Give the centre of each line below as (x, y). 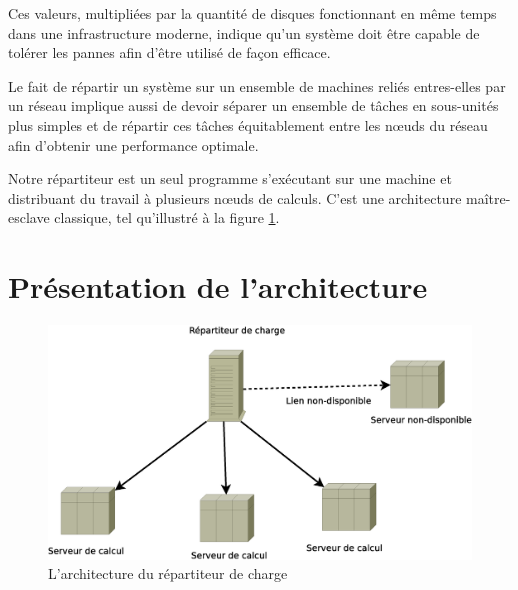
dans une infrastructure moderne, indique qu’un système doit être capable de (244, 32)
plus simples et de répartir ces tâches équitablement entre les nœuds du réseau (248, 124)
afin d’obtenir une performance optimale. (133, 144)
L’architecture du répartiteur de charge (168, 573)
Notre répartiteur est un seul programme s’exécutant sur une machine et (230, 178)
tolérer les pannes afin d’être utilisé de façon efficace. (169, 52)
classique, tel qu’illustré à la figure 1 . (167, 217)
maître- (488, 197)
